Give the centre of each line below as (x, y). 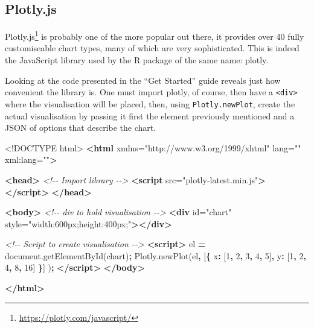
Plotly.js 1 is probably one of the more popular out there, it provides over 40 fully (155, 35)
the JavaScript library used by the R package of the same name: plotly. (137, 60)
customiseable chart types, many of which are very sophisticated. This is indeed (152, 48)
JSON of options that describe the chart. (81, 128)
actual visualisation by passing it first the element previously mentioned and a (150, 115)
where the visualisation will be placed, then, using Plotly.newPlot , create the (150, 103)
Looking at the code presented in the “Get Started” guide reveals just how (143, 80)
